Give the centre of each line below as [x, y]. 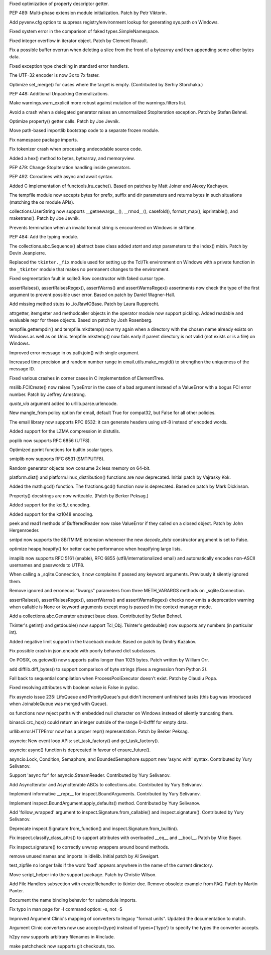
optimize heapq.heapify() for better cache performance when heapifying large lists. [96, 549]
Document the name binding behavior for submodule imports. [73, 900]
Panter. [17, 891]
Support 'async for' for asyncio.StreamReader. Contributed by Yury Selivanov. [90, 775]
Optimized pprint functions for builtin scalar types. [61, 450]
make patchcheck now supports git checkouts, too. [62, 946]
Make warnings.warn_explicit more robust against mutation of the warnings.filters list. [98, 103]
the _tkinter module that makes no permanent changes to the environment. [90, 269]
